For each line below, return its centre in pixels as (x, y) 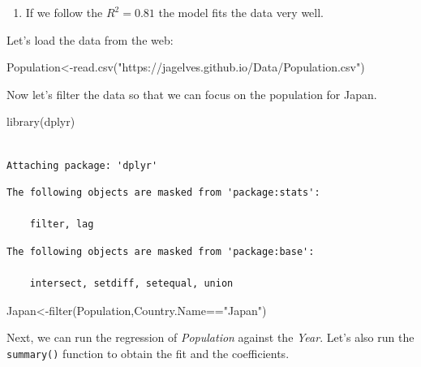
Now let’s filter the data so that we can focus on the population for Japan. (192, 94)
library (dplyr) (41, 121)
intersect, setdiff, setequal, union (131, 284)
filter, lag (62, 225)
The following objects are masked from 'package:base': (161, 251)
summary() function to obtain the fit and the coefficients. (148, 353)
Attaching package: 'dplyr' (82, 165)
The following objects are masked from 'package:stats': (163, 193)
